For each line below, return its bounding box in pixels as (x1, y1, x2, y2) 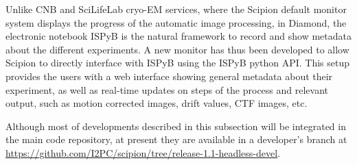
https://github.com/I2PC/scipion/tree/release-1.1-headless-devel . (5, 145, 281, 160)
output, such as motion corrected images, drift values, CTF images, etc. (5, 96, 308, 110)
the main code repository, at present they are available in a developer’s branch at (5, 132, 347, 147)
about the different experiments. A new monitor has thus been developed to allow (5, 42, 349, 56)
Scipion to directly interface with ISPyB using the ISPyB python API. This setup (5, 55, 350, 70)
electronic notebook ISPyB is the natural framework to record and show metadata (5, 29, 352, 43)
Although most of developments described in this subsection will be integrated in (5, 118, 346, 133)
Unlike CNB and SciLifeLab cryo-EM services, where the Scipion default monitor (5, 2, 347, 16)
